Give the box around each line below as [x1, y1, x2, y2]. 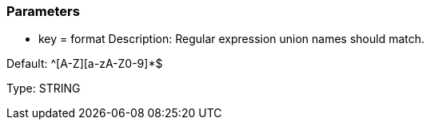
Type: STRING [6, 81, 81, 96]
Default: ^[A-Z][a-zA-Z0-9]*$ [6, 57, 163, 71]
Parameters [6, 3, 80, 19]
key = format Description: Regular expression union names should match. [38, 32, 425, 46]
